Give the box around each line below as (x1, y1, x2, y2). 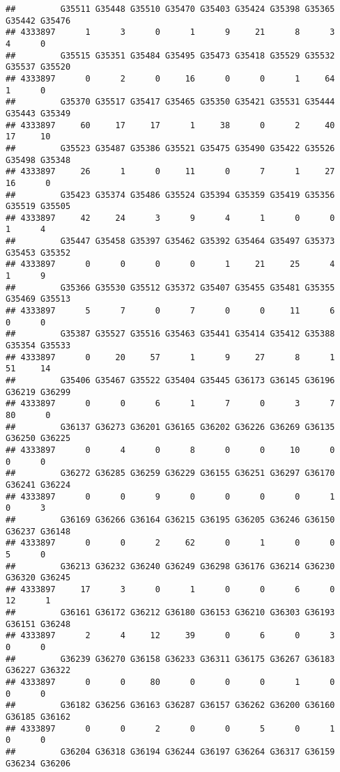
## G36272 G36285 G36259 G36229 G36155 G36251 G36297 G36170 (6, 468, 335, 479)
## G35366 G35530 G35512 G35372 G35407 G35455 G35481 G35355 (6, 282, 335, 293)
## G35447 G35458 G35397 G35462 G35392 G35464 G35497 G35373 (6, 236, 335, 247)
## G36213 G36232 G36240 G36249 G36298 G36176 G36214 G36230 (6, 561, 335, 571)
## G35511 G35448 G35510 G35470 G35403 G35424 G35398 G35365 (6, 4, 335, 14)
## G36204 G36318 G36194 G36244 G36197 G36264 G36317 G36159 (6, 747, 335, 757)
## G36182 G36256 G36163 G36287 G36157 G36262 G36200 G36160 (6, 700, 335, 711)
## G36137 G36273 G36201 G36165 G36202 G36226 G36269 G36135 (6, 422, 335, 432)
